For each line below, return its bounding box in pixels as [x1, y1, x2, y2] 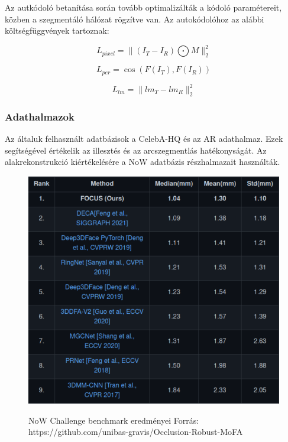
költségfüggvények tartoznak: [5, 24, 109, 37]
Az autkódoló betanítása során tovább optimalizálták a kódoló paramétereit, [5, 1, 282, 13]
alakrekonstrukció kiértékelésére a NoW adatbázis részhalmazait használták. [5, 155, 280, 168]
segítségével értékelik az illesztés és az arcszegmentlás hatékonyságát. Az [5, 144, 267, 156]
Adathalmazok [5, 109, 75, 123]
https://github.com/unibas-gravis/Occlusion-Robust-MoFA [28, 425, 243, 438]
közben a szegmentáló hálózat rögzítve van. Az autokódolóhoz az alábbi [5, 12, 264, 25]
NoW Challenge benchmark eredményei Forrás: [28, 414, 199, 426]
